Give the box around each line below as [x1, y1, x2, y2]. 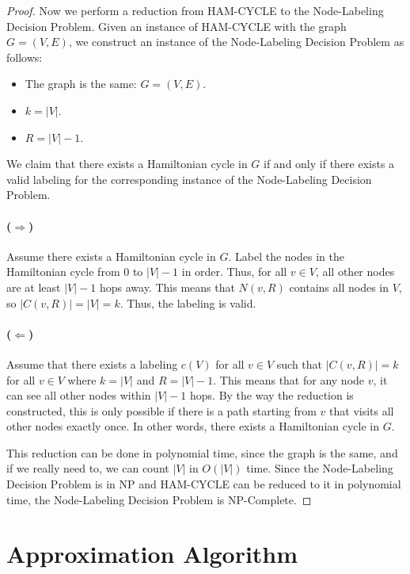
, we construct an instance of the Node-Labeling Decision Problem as [68, 33, 404, 50]
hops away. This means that [99, 278, 235, 295]
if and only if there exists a [264, 155, 395, 172]
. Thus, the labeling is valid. [120, 294, 256, 311]
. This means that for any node [213, 371, 365, 388]
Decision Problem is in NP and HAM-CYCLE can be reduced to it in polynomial [6, 476, 401, 492]
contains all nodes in [289, 278, 389, 295]
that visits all [329, 402, 394, 419]
